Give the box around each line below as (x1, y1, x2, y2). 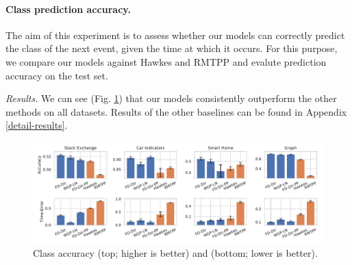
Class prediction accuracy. (5, 1, 131, 16)
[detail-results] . (5, 118, 68, 132)
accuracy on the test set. (5, 68, 108, 82)
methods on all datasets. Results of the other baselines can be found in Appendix (5, 104, 347, 118)
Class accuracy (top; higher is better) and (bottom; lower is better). (33, 245, 318, 260)
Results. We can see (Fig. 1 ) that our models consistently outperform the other (5, 91, 337, 105)
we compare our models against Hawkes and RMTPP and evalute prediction (5, 54, 327, 68)
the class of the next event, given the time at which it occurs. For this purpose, (5, 41, 338, 55)
